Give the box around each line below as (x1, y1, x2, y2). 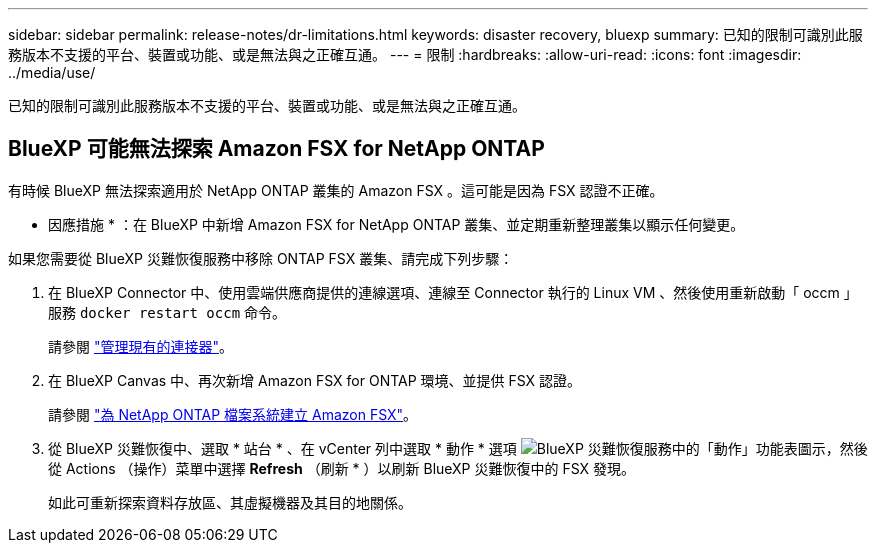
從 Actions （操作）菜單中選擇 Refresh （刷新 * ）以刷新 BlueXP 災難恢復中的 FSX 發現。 (48, 459, 636, 477)
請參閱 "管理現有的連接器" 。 (48, 337, 233, 355)
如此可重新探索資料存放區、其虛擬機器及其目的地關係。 (48, 493, 412, 511)
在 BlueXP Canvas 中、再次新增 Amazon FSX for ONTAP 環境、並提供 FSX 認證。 (48, 371, 582, 389)
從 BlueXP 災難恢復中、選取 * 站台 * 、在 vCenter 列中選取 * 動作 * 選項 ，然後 (48, 439, 868, 457)
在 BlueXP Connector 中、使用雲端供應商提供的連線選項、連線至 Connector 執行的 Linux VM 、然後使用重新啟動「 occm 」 (48, 283, 858, 301)
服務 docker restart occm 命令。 (48, 303, 287, 321)
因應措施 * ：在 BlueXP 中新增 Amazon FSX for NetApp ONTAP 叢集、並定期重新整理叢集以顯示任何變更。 (48, 215, 745, 233)
